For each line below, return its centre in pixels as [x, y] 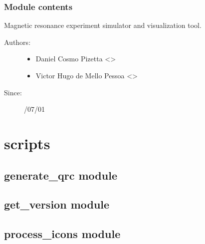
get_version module [57, 204]
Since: [13, 92]
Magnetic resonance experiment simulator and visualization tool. [103, 25]
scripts [27, 143]
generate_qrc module [61, 175]
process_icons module [62, 234]
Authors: [17, 42]
